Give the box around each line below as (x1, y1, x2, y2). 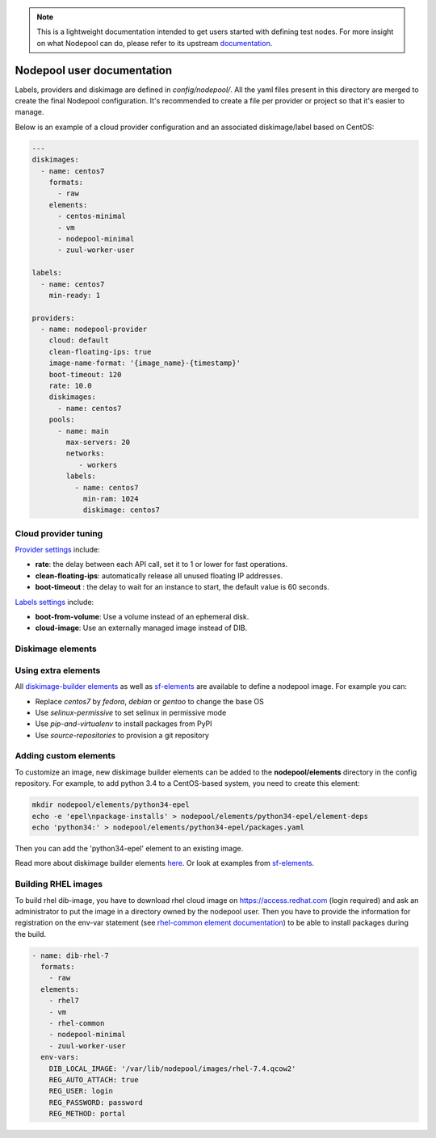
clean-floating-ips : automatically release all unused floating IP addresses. (35, 570, 283, 581)
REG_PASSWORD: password (48, 1098, 143, 1107)
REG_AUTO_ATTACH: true (48, 1075, 139, 1084)
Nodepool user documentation (15, 63, 173, 77)
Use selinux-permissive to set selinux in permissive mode (35, 708, 227, 717)
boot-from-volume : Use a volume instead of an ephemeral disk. (35, 612, 249, 622)
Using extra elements (15, 665, 101, 676)
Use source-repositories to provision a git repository (35, 730, 210, 740)
